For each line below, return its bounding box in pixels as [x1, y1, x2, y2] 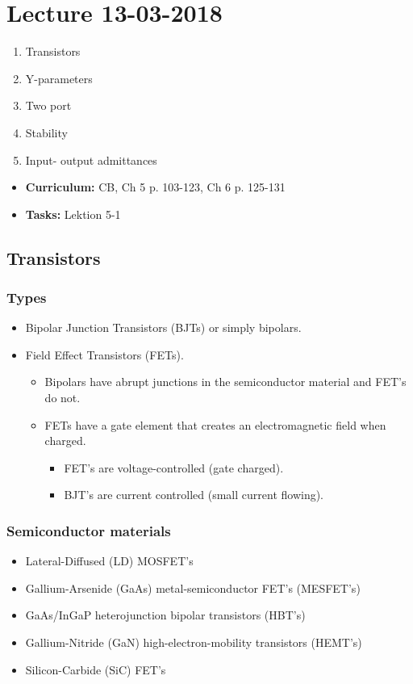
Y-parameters [25, 69, 93, 86]
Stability [25, 124, 68, 141]
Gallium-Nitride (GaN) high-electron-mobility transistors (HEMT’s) [25, 634, 362, 651]
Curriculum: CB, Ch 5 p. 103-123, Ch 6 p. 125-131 [25, 178, 286, 195]
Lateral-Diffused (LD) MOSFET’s [25, 552, 194, 569]
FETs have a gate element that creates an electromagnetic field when [44, 416, 386, 433]
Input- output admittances [25, 151, 157, 168]
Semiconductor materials [6, 520, 171, 540]
